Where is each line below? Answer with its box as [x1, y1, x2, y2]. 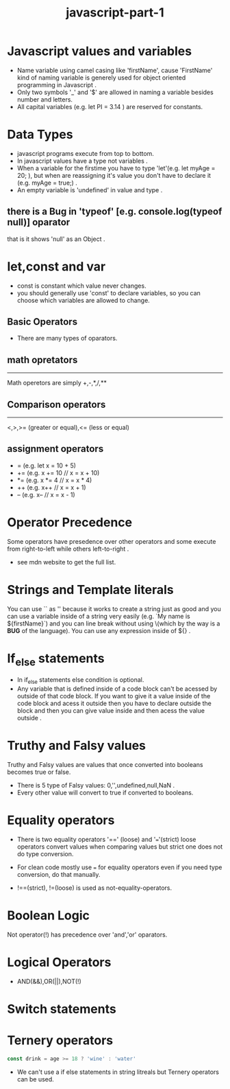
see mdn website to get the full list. [16, 558, 116, 566]
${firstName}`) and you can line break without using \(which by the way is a [7, 619, 220, 628]
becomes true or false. [7, 768, 71, 777]
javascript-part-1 [66, 5, 164, 21]
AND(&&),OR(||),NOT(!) [16, 977, 82, 985]
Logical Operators [7, 954, 112, 970]
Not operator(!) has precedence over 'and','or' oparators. [7, 930, 168, 939]
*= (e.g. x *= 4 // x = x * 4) [16, 476, 92, 484]
